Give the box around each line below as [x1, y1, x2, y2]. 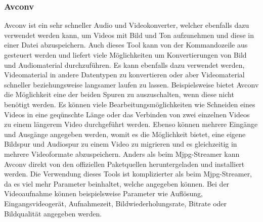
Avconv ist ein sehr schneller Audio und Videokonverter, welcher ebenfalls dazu [4, 20, 249, 30]
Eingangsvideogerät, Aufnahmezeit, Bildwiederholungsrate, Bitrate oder [4, 198, 227, 208]
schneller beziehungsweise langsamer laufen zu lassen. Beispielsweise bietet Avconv [4, 79, 259, 90]
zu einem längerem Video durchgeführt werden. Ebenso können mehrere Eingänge [4, 119, 258, 129]
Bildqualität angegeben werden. [4, 208, 102, 218]
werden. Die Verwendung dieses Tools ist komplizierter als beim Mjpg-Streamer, [4, 168, 252, 179]
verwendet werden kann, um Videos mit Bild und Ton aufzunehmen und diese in [4, 29, 254, 40]
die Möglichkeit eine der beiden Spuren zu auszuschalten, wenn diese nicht [4, 89, 234, 100]
